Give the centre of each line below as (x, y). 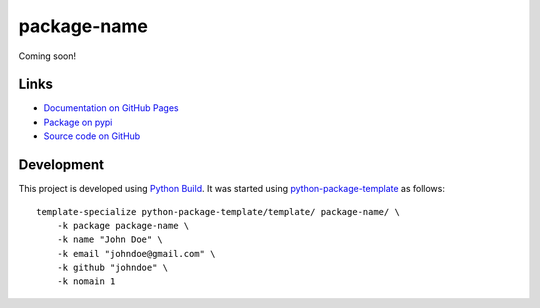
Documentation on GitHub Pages (111, 108)
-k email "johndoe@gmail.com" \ (136, 253)
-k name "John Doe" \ (110, 239)
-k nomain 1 (86, 281)
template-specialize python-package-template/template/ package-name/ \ (218, 211)
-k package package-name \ (123, 225)
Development (61, 165)
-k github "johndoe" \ (112, 268)
